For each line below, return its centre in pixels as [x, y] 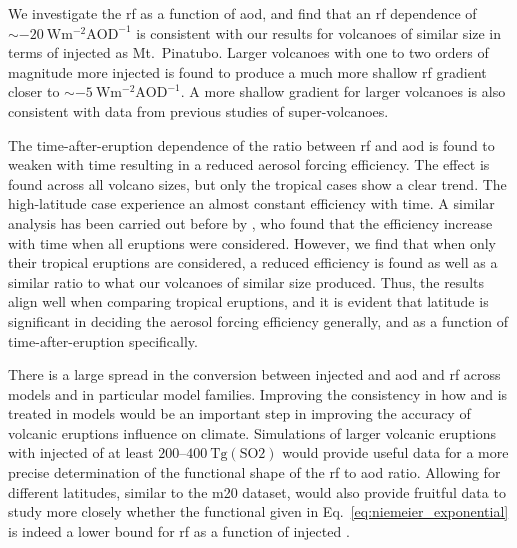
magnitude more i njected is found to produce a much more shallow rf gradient [247, 71]
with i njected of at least [81, 452]
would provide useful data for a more [395, 452]
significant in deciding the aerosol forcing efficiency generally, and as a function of [258, 320]
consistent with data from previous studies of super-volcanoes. [198, 110]
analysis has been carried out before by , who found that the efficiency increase [250, 222]
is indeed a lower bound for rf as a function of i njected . [179, 530]
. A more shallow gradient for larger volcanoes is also [343, 91]
